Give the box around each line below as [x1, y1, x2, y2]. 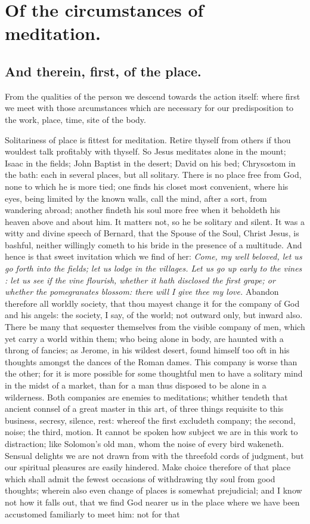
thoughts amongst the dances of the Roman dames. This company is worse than [5, 355, 297, 368]
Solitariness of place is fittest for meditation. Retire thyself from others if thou [5, 133, 291, 146]
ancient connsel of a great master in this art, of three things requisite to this [5, 402, 284, 415]
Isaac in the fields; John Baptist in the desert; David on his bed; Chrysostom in [5, 156, 296, 169]
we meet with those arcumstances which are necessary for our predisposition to [5, 101, 294, 114]
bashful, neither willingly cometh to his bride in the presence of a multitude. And [5, 238, 302, 251]
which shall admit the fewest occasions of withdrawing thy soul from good [5, 472, 275, 485]
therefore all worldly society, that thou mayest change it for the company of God [5, 297, 300, 309]
